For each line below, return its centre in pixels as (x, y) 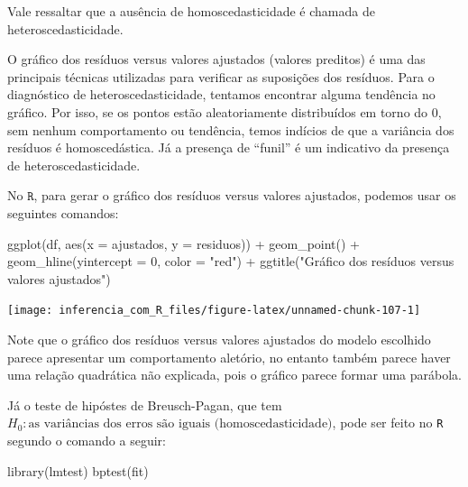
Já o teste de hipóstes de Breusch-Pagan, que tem (145, 404)
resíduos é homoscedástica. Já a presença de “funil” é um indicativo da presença (229, 147)
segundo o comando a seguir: (87, 440)
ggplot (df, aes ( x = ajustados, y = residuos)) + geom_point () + (184, 243)
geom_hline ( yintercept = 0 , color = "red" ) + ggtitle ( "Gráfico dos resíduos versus (231, 261)
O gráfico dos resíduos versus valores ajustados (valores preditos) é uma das (216, 59)
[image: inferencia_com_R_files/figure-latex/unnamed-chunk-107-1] (214, 311)
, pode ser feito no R (388, 423)
